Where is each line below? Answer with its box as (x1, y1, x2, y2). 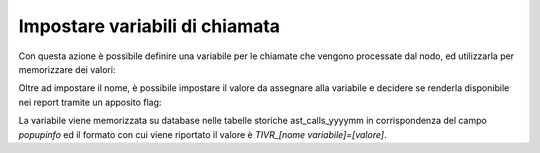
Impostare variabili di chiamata (18, 15, 280, 37)
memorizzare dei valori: (18, 63, 116, 75)
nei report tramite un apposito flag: (18, 96, 162, 108)
